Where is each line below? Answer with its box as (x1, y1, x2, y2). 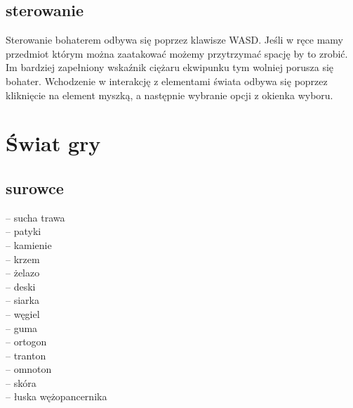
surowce (6, 177, 64, 198)
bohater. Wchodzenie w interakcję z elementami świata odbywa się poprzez (6, 73, 328, 88)
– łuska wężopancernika (6, 389, 107, 404)
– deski (6, 279, 36, 293)
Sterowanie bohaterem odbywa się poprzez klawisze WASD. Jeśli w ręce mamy (6, 32, 343, 47)
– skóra (6, 375, 36, 390)
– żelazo (6, 265, 40, 280)
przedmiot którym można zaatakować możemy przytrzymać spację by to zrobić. (6, 46, 348, 60)
